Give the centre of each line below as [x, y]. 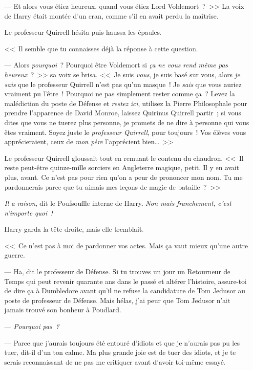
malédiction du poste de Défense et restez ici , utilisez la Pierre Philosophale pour [126, 103]
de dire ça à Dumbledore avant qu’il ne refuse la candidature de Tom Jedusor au [125, 291]
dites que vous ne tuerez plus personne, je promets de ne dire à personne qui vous [127, 122]
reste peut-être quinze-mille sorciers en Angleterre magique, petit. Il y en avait [122, 167]
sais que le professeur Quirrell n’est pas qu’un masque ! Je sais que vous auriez [123, 84]
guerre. [15, 255]
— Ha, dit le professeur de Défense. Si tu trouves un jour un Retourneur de [117, 272]
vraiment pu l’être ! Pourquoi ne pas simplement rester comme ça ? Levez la [120, 94]
